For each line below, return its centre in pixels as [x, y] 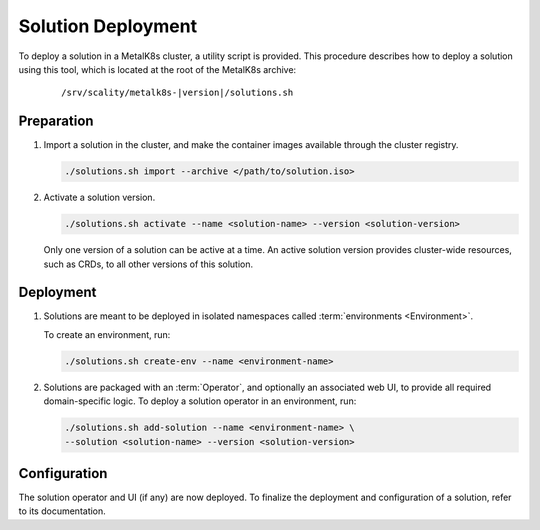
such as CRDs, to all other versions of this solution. [148, 264]
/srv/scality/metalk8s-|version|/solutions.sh [177, 93]
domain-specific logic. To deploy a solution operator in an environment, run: [200, 401]
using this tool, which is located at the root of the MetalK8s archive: [157, 69]
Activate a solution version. [99, 197]
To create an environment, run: [107, 334]
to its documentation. [62, 511]
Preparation [56, 121]
